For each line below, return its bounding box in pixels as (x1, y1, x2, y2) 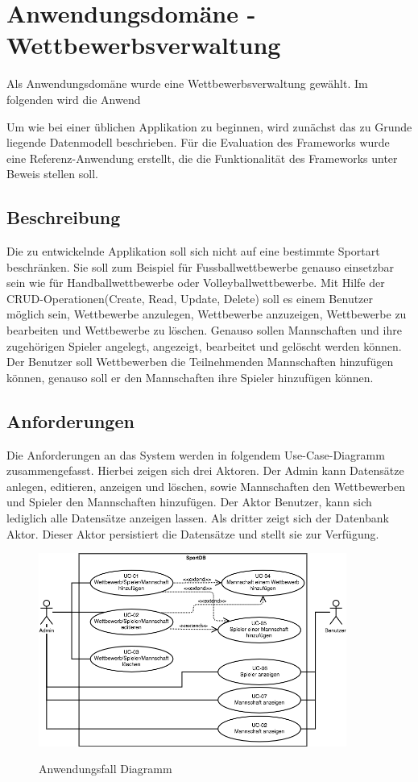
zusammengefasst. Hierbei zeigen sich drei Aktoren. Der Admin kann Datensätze (6, 462, 404, 479)
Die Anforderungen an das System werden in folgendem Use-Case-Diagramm (6, 446, 385, 463)
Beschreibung (6, 205, 121, 230)
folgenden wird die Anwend (6, 90, 141, 107)
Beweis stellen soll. (6, 165, 98, 182)
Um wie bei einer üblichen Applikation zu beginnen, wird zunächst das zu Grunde (6, 118, 412, 135)
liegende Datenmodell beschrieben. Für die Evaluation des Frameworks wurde (6, 134, 390, 151)
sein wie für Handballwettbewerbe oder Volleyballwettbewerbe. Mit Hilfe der (6, 274, 385, 291)
